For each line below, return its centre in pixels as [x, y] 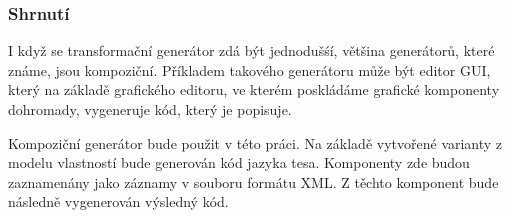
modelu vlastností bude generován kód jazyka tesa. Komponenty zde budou [239, 162]
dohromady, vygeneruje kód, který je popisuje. [150, 109]
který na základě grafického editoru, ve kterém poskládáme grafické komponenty [254, 89]
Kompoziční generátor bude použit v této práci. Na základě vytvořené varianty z [255, 142]
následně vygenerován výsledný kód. [118, 201]
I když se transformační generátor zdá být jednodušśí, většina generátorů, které [251, 50]
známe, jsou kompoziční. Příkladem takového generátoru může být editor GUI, [249, 69]
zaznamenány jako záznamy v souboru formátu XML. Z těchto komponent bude [253, 181]
